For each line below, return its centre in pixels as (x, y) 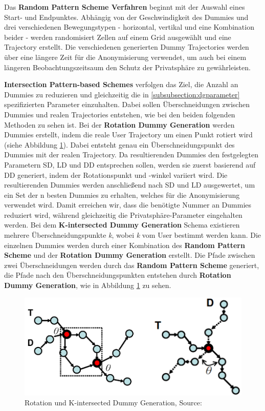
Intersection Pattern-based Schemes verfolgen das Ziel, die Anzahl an (121, 84)
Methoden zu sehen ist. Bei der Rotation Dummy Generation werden (119, 124)
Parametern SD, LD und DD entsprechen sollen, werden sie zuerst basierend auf (130, 164)
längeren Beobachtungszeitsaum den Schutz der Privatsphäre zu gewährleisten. (127, 67)
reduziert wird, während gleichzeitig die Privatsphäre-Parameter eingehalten (123, 214)
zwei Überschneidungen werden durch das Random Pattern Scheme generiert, (132, 265)
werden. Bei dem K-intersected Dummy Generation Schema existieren (122, 225)
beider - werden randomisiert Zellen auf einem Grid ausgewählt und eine (118, 37)
